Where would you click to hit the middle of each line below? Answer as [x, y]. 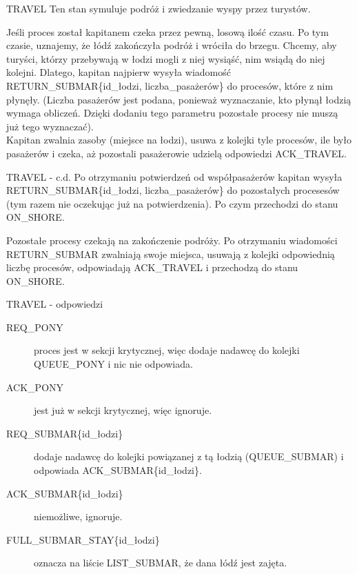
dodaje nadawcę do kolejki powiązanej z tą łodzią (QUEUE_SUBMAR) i [189, 456]
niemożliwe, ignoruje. [78, 516]
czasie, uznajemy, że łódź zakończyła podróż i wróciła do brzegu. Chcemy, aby [172, 45]
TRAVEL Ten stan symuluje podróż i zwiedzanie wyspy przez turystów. [159, 8]
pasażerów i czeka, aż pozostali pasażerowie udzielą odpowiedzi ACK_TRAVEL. [176, 153]
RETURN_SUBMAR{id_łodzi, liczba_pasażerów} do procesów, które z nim [170, 85]
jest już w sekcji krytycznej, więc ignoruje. [123, 410]
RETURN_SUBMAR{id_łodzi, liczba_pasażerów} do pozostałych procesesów [173, 190]
